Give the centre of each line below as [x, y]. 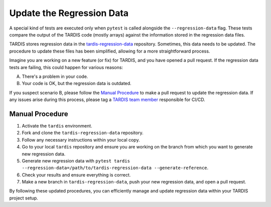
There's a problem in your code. [55, 76]
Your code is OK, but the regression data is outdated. [77, 83]
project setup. [24, 198]
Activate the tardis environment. [57, 125]
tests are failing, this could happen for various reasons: [66, 67]
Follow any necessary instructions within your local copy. [81, 139]
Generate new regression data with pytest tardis [76, 160]
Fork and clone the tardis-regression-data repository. [83, 133]
